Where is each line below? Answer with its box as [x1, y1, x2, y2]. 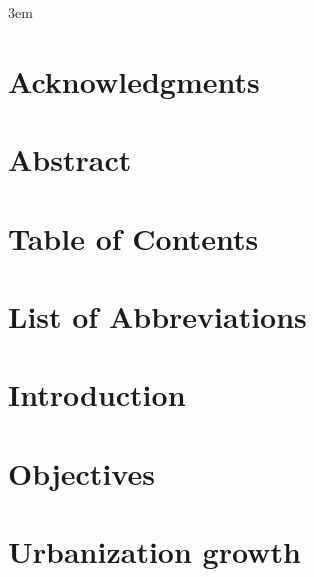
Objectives [8, 452, 155, 493]
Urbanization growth [8, 531, 301, 572]
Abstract [8, 139, 132, 180]
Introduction [8, 374, 186, 415]
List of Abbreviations [8, 295, 307, 336]
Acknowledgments [8, 60, 260, 101]
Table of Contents [8, 217, 259, 258]
